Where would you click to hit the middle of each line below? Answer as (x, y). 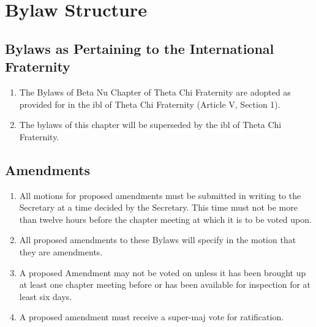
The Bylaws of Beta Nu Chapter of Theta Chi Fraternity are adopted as (155, 92)
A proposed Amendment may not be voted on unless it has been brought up (163, 272)
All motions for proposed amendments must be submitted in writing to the (160, 195)
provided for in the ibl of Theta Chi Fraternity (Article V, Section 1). (150, 104)
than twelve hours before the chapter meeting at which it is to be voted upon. (165, 219)
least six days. (46, 296)
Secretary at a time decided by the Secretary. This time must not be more (158, 207)
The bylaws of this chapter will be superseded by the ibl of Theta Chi (150, 125)
